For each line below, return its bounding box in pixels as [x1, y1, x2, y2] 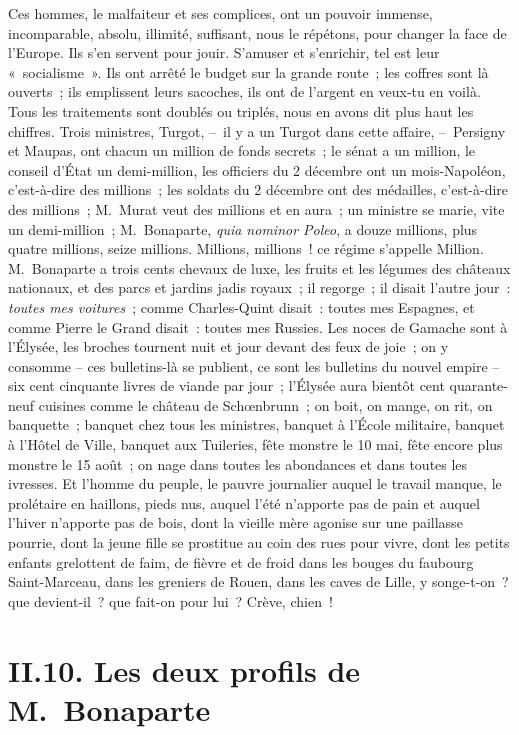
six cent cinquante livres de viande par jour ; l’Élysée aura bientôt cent [8, 375, 445, 396]
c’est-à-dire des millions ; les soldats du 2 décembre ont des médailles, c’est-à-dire [8, 179, 509, 200]
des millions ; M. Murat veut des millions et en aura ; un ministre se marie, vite [8, 198, 505, 219]
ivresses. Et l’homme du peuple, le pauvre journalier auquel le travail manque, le [8, 473, 502, 494]
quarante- [449, 375, 508, 396]
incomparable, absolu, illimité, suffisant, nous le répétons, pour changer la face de [8, 22, 507, 43]
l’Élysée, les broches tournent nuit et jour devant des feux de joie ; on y [8, 336, 449, 357]
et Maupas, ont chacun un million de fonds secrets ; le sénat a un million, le [8, 140, 476, 161]
